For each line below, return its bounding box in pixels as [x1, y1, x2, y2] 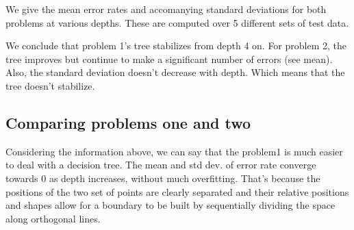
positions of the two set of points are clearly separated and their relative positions [5, 184, 349, 199]
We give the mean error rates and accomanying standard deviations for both [5, 2, 327, 16]
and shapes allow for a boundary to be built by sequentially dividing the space [5, 198, 336, 212]
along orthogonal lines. [5, 211, 101, 225]
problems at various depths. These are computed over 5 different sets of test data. [5, 15, 349, 29]
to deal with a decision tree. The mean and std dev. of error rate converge [5, 157, 316, 172]
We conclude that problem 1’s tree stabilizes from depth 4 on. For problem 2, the [5, 38, 347, 53]
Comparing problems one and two [5, 112, 251, 133]
